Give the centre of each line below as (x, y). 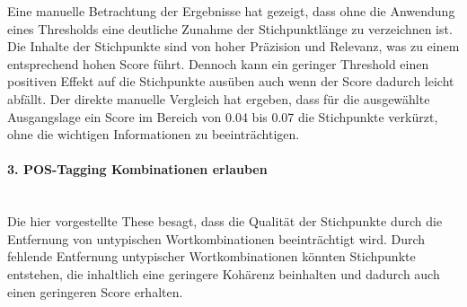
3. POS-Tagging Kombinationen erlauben (137, 169)
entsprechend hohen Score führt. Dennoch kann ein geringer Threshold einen (218, 63)
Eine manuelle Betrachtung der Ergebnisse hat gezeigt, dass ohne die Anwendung (231, 11)
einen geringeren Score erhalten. (95, 291)
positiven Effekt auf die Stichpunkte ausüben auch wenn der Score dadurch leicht (231, 81)
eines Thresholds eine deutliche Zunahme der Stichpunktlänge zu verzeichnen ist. (230, 28)
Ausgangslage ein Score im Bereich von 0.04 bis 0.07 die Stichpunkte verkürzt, (223, 116)
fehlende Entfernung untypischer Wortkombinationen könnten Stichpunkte (211, 256)
